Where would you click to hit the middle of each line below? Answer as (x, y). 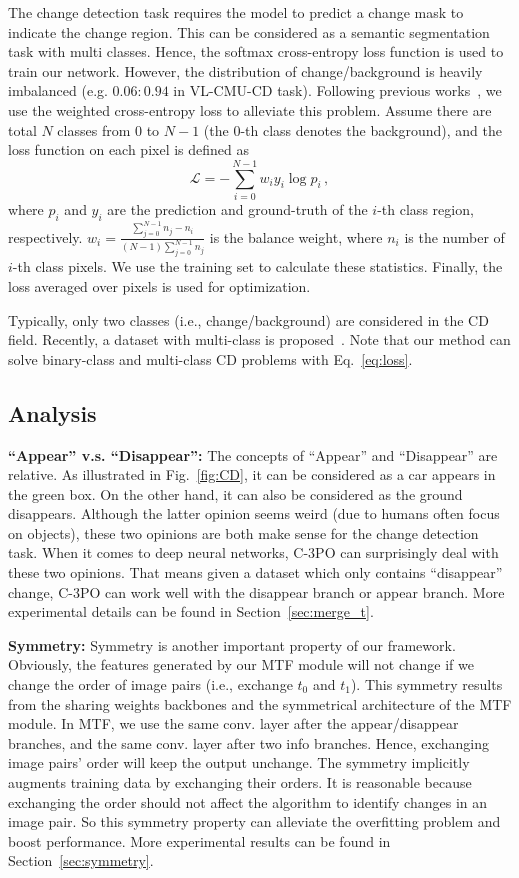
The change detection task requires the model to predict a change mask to (236, 12)
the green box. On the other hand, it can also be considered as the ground (235, 493)
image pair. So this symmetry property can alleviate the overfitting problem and (254, 821)
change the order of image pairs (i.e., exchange (150, 684)
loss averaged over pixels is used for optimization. (159, 285)
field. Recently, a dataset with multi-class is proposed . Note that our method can (259, 339)
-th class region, (425, 208)
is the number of (454, 236)
